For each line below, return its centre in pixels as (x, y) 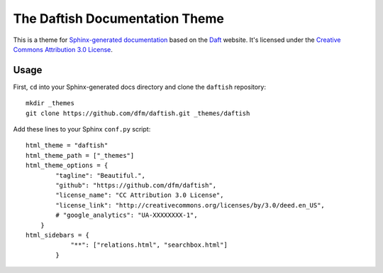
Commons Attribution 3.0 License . (63, 49)
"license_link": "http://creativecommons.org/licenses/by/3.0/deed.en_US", (190, 205)
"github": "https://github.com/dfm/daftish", (136, 185)
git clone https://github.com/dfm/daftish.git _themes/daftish (138, 113)
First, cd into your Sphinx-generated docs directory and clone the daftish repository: (139, 87)
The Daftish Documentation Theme (119, 18)
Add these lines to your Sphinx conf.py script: (82, 129)
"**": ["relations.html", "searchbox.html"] (149, 245)
